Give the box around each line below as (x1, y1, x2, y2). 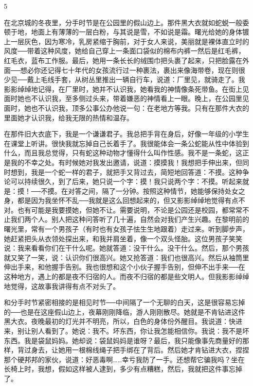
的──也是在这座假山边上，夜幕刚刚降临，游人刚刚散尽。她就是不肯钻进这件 (4, 306, 245, 317)
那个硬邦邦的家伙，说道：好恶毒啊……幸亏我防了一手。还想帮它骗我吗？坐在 (4, 354, 245, 364)
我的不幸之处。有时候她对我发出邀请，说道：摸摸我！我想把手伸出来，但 (10, 157, 242, 167)
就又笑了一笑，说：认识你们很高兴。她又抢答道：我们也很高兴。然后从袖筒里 (4, 252, 249, 262)
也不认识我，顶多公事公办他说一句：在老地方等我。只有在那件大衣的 (31, 102, 249, 113)
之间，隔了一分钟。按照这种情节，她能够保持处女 (81, 185, 238, 196)
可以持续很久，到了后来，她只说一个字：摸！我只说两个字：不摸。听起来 (10, 176, 242, 186)
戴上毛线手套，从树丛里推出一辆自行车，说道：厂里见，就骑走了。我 (27, 74, 245, 84)
